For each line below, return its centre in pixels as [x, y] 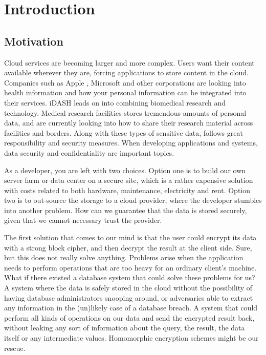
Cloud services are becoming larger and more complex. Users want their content [129, 62]
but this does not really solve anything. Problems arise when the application [124, 257]
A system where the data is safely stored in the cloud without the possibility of [128, 288]
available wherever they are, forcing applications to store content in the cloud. [126, 72]
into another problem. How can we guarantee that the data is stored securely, [126, 210]
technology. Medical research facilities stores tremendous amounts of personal [125, 112]
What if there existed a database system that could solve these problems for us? [130, 277]
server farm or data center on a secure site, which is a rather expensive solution [129, 180]
